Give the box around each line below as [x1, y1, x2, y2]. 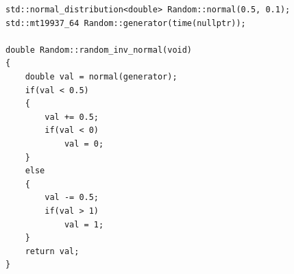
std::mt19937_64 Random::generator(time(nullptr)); [5, 18, 246, 28]
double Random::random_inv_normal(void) [5, 45, 193, 55]
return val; [25, 246, 79, 256]
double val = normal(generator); [25, 71, 177, 82]
